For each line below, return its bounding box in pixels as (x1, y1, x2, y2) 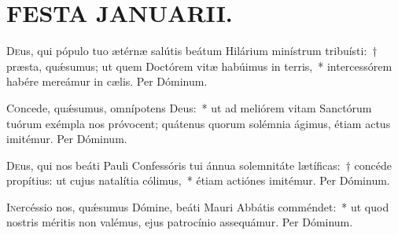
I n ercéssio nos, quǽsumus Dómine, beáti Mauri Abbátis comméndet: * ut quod (6, 198, 389, 215)
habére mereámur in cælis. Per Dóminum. (6, 73, 208, 90)
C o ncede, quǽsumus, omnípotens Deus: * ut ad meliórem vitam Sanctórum (6, 99, 372, 116)
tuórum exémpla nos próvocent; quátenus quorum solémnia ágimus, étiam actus (6, 115, 391, 131)
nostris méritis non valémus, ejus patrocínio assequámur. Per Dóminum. (6, 214, 353, 230)
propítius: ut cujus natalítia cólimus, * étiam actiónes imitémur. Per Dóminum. (6, 172, 390, 189)
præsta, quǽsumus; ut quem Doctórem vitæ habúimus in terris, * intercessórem (6, 57, 392, 74)
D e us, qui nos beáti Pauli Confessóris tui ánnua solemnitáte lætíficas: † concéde (6, 156, 392, 173)
